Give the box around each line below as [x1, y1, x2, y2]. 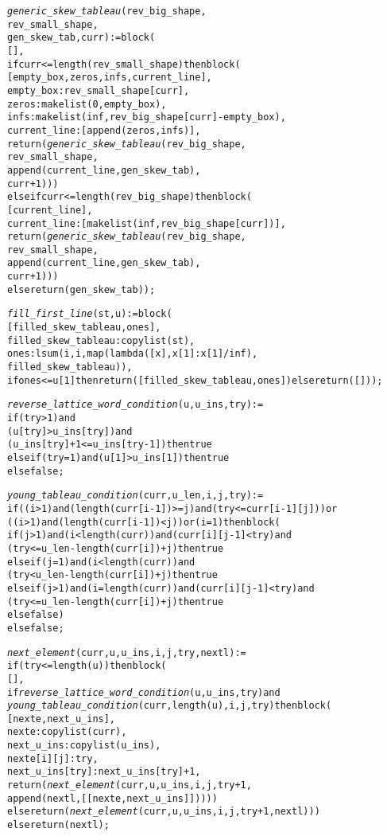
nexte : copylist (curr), [7, 726, 127, 738]
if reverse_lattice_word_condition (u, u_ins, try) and [7, 686, 281, 698]
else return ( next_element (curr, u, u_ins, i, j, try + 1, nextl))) [7, 806, 320, 818]
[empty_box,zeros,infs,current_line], [7, 72, 212, 84]
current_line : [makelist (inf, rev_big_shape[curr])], [7, 217, 286, 229]
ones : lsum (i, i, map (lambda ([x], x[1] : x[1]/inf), [7, 348, 258, 360]
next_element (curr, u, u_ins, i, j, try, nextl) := [7, 647, 246, 658]
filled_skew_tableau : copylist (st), [7, 334, 195, 346]
